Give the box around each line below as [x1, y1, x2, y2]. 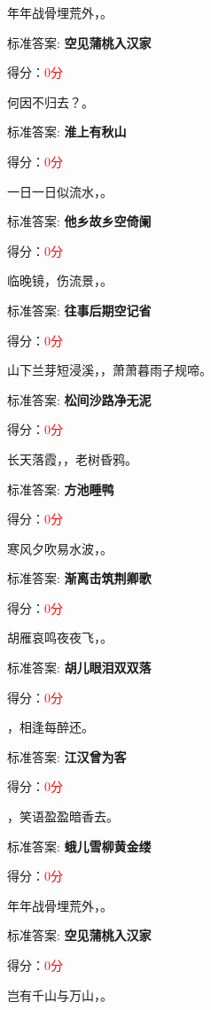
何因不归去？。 [7, 92, 94, 111]
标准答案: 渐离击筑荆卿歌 [7, 569, 152, 587]
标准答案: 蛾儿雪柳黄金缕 [7, 836, 152, 855]
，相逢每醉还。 [7, 718, 94, 736]
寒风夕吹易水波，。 [7, 539, 113, 557]
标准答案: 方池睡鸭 [7, 479, 114, 498]
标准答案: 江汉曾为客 [7, 747, 127, 765]
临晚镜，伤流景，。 [7, 271, 113, 290]
